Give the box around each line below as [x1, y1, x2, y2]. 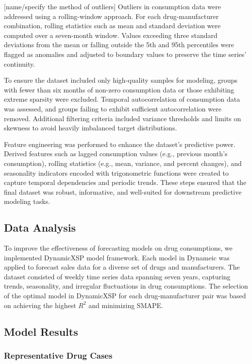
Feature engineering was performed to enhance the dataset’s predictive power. [4, 139, 235, 149]
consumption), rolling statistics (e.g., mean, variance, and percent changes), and [4, 158, 242, 168]
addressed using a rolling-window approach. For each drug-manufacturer [4, 11, 219, 21]
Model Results [4, 324, 78, 339]
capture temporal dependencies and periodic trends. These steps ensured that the [4, 177, 247, 187]
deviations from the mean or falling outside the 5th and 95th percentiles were [4, 39, 235, 50]
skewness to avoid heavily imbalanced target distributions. [4, 123, 177, 133]
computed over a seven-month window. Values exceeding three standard [4, 30, 218, 40]
